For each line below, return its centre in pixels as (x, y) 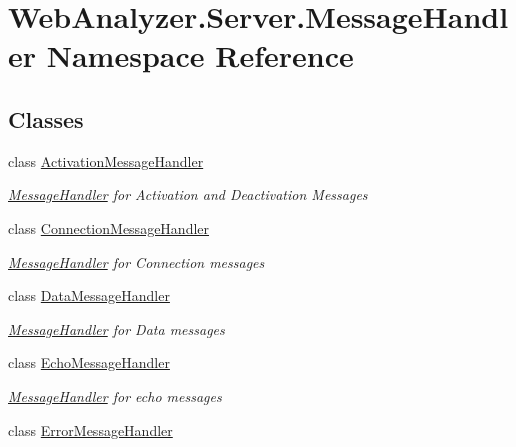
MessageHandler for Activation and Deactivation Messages (188, 194)
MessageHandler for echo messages (115, 395)
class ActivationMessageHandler (106, 160)
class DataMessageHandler (89, 295)
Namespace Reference (200, 55)
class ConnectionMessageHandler (109, 227)
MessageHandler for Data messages (116, 328)
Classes (46, 118)
